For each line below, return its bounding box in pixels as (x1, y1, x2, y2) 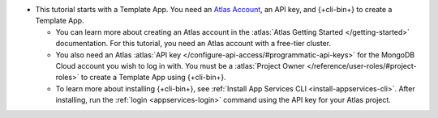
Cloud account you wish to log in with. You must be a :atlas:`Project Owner (55, 61, 306, 70)
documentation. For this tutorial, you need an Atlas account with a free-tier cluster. (55, 39, 332, 48)
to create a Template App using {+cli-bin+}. (81, 73, 226, 82)
